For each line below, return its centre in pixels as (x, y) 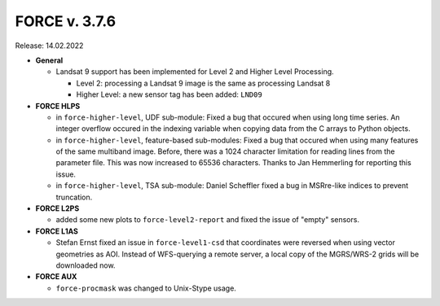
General (49, 60)
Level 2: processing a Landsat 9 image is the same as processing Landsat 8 (203, 83)
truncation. (74, 197)
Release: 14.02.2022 (49, 46)
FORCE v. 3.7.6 (66, 21)
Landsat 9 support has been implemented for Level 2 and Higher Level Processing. (195, 72)
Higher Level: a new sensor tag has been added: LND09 (169, 94)
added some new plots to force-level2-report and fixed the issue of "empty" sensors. (208, 220)
